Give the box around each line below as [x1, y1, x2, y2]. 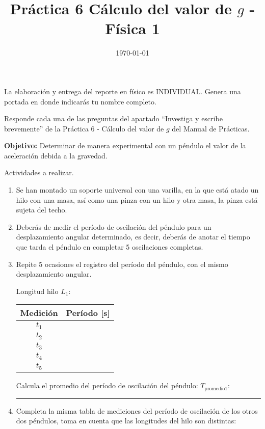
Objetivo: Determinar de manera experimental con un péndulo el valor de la [4, 140, 246, 151]
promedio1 [204, 386, 228, 391]
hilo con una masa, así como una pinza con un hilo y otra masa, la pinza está [16, 194, 258, 205]
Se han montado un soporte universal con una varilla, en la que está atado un [16, 184, 259, 195]
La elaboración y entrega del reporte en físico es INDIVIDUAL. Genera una [4, 86, 241, 96]
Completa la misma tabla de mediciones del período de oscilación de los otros [16, 405, 258, 416]
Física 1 [105, 18, 160, 39]
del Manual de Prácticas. [172, 123, 250, 133]
